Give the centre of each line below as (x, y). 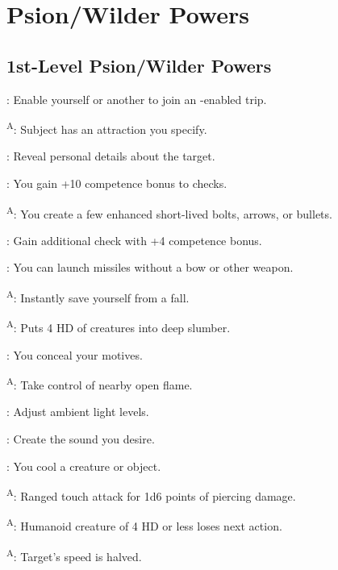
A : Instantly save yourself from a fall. (98, 296)
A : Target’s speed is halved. (74, 555)
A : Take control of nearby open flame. (100, 383)
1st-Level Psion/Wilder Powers (139, 65)
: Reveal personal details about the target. (111, 156)
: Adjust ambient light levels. (78, 412)
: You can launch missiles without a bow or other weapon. (150, 267)
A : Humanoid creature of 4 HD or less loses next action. (144, 525)
